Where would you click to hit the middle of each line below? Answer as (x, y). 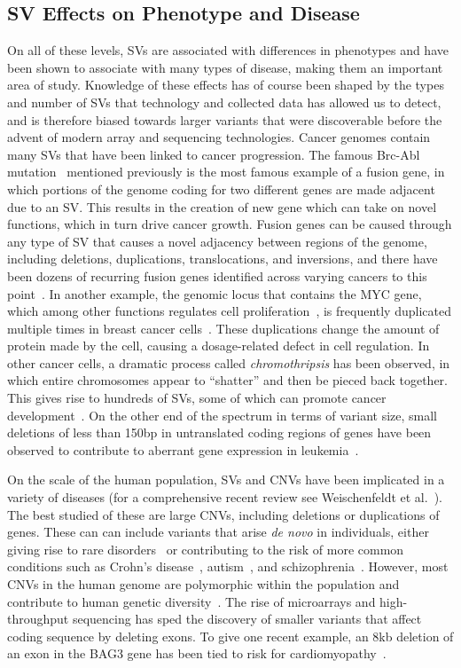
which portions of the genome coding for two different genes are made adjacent (221, 189)
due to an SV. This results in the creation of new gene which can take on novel (222, 206)
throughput (38, 619)
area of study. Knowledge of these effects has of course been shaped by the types (226, 85)
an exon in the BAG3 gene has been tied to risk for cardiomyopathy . (197, 653)
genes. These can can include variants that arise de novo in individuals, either (218, 532)
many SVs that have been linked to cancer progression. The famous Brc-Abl (214, 154)
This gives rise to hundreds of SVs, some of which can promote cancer (197, 398)
